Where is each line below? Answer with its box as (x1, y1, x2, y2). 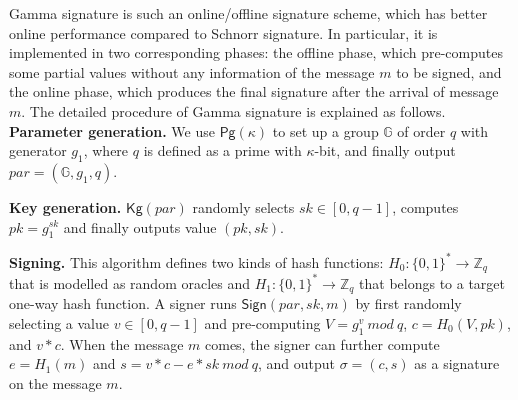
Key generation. (9, 196, 122, 217)
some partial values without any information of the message (9, 61, 375, 82)
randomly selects (192, 196, 295, 217)
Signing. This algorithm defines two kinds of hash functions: (9, 251, 384, 272)
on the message (9, 372, 102, 393)
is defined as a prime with (143, 140, 302, 161)
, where (83, 140, 129, 161)
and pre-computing (204, 312, 321, 333)
